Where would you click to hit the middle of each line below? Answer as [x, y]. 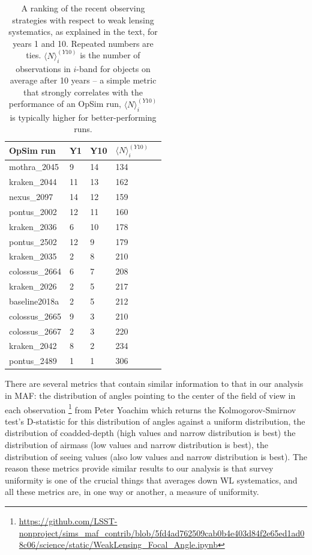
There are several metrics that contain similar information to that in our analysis [154, 384]
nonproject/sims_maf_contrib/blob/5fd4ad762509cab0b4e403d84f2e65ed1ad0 [162, 532]
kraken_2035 [33, 256]
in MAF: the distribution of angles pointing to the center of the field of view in [150, 395]
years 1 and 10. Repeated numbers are [83, 43]
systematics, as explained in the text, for [83, 32]
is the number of [110, 55]
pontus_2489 [33, 361]
